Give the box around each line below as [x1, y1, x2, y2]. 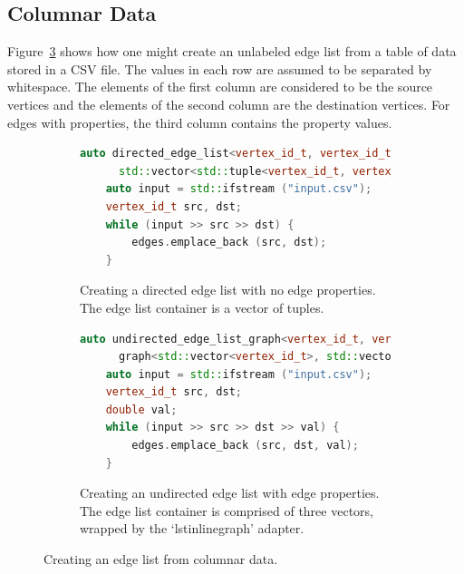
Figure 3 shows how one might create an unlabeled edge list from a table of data [7, 42, 457, 61]
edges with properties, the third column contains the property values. [7, 112, 392, 131]
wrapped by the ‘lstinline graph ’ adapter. [80, 519, 304, 538]
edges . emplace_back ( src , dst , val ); [131, 439, 359, 452]
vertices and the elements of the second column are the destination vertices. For [7, 94, 450, 113]
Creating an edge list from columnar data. [43, 550, 278, 569]
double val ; [105, 403, 178, 416]
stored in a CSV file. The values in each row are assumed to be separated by [7, 59, 432, 78]
